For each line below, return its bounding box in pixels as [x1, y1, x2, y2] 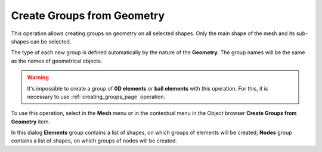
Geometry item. [11, 118, 51, 125]
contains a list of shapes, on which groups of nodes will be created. [11, 137, 177, 144]
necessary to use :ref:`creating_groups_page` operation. [27, 93, 166, 100]
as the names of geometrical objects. [11, 57, 103, 64]
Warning [27, 74, 49, 81]
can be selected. [30, 38, 72, 45]
